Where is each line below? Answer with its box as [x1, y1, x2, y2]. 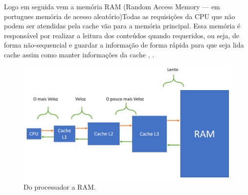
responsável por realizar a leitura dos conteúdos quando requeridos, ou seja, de [4, 30, 240, 40]
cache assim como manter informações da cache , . [4, 49, 155, 59]
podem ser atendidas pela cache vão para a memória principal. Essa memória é [4, 21, 241, 31]
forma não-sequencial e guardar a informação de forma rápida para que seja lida [4, 40, 244, 50]
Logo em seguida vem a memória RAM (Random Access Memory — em [4, 1, 220, 11]
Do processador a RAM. [23, 181, 96, 192]
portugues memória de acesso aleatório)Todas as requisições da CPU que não [4, 11, 235, 21]
